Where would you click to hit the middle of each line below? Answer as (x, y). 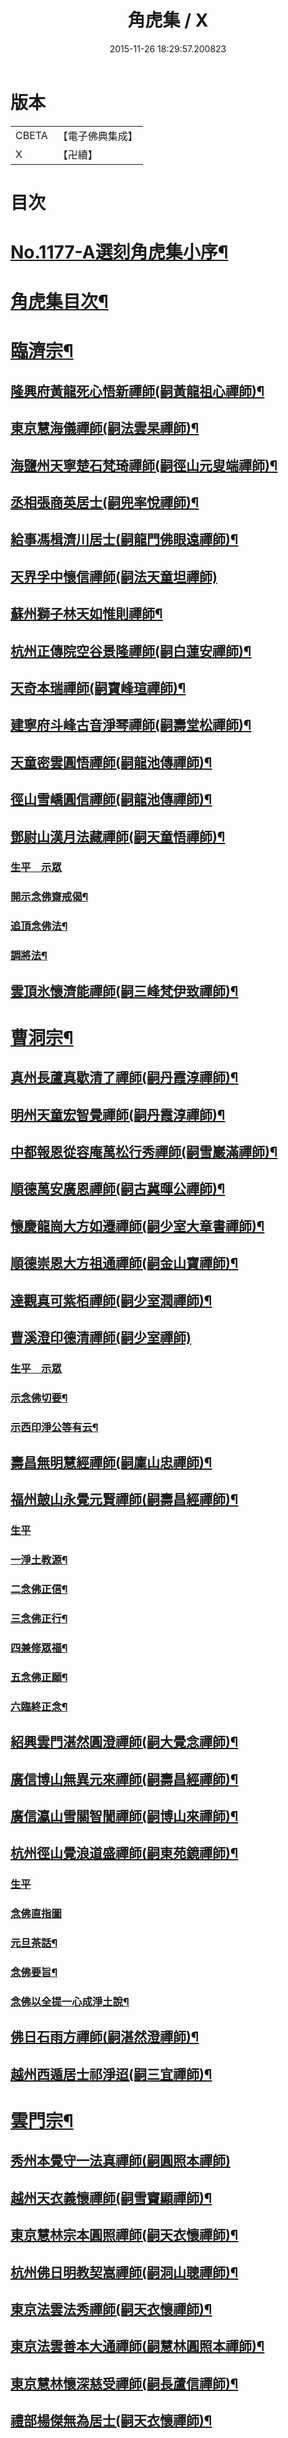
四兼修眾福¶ (39, 1648)
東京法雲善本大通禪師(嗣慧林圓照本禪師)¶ (137, 2346)
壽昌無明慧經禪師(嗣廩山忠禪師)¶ (111, 1462)
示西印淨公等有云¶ (54, 1427)
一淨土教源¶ (39, 1560)
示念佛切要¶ (39, 1398)
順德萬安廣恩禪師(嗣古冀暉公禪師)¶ (118, 1189)
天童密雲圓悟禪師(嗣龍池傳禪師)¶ (111, 762)
